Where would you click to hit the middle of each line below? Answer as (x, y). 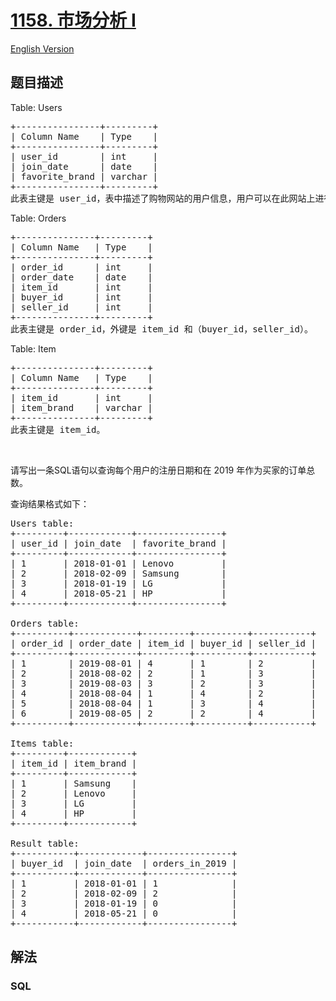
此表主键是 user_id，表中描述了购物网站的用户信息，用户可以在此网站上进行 (171, 198)
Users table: (42, 523)
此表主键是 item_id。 (58, 429)
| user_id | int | (84, 156)
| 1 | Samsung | (74, 783)
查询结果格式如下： (50, 503)
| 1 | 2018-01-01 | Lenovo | (118, 563)
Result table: (45, 843)
